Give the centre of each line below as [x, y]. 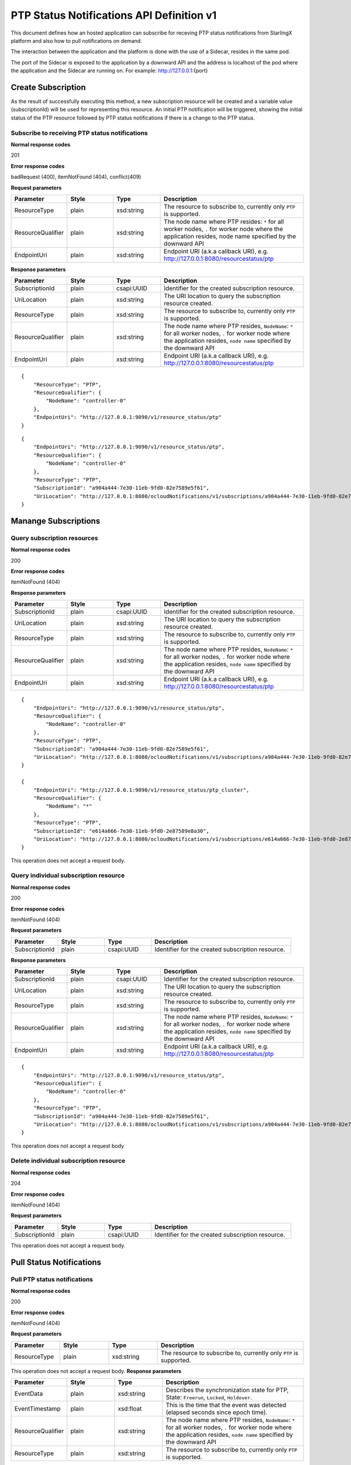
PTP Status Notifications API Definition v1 [114, 15]
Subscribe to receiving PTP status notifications [80, 133]
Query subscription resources [54, 538]
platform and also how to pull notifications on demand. [77, 40]
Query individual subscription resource [68, 875]
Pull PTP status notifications [52, 1279]
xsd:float [130, 1409]
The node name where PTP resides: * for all [224, 222]
